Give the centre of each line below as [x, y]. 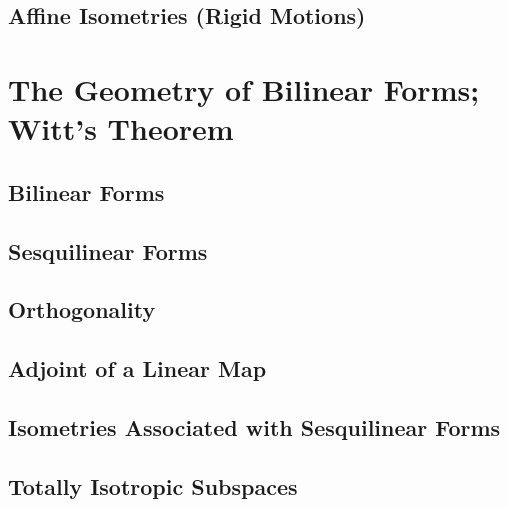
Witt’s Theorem [121, 128]
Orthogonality [82, 309]
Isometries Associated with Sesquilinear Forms [254, 426]
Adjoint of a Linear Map [137, 368]
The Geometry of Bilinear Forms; [244, 88]
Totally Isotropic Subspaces [153, 485]
